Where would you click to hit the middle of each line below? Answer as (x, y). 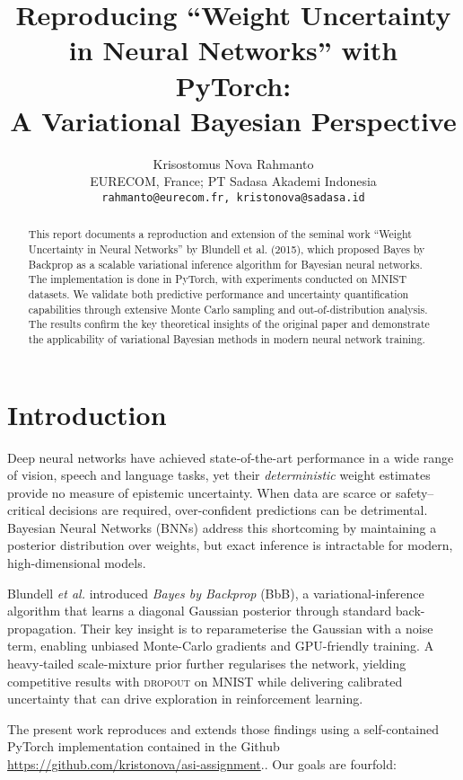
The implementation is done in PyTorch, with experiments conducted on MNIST (217, 279)
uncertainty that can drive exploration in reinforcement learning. (185, 699)
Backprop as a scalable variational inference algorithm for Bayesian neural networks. (225, 264)
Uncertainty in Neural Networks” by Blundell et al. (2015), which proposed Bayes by (227, 248)
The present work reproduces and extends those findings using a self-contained (223, 728)
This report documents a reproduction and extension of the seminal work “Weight (220, 234)
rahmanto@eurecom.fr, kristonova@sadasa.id (233, 197)
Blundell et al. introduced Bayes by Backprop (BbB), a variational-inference (216, 593)
